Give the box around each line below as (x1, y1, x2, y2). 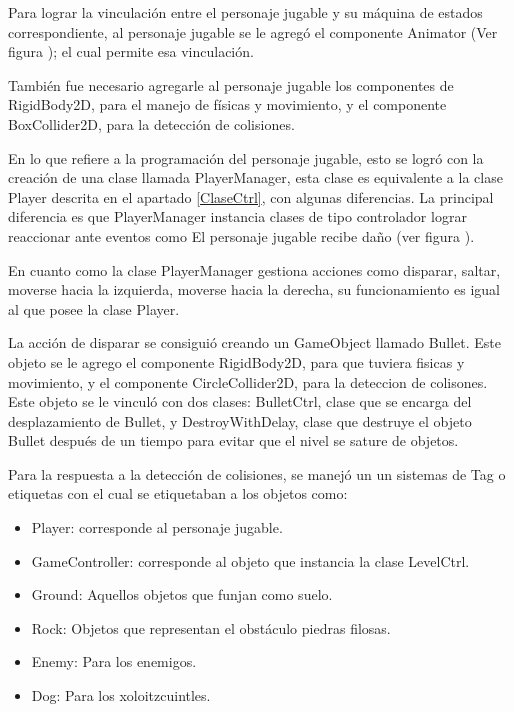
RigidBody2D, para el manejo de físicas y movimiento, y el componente (8, 94, 447, 115)
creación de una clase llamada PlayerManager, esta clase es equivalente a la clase (8, 167, 503, 188)
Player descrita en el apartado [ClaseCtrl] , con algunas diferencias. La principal (8, 186, 494, 207)
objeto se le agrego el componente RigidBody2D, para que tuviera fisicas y (8, 351, 465, 372)
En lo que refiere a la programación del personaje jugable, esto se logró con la (8, 147, 484, 168)
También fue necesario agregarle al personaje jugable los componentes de (8, 74, 454, 95)
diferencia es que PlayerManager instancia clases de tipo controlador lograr (8, 206, 467, 227)
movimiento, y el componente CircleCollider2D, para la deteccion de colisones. (8, 371, 488, 392)
